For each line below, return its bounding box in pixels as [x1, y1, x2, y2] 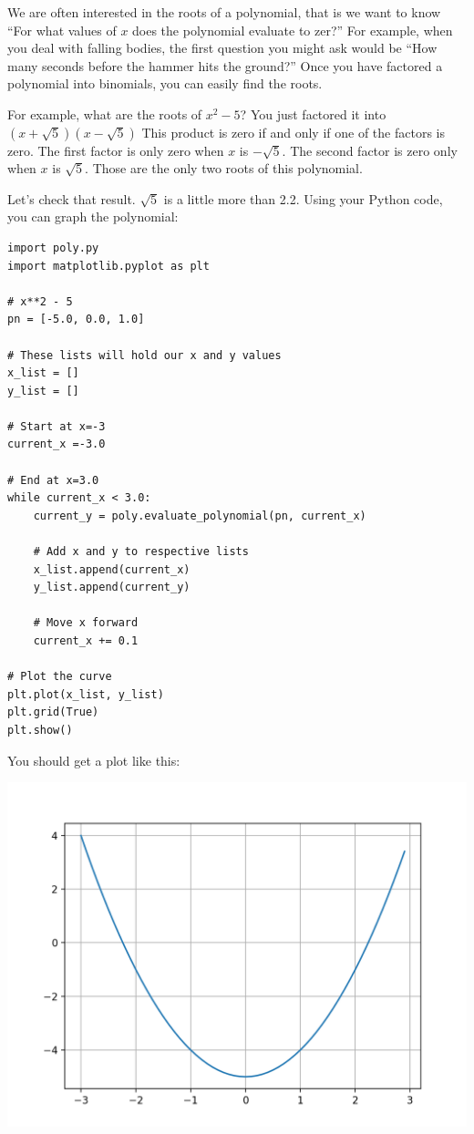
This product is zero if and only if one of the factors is [141, 122, 445, 141]
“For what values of [7, 20, 117, 39]
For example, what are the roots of [7, 104, 202, 123]
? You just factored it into [240, 104, 386, 123]
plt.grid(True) [7, 706, 99, 719]
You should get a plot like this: [7, 750, 180, 769]
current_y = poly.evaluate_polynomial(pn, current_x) [33, 509, 366, 522]
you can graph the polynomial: [7, 207, 179, 226]
